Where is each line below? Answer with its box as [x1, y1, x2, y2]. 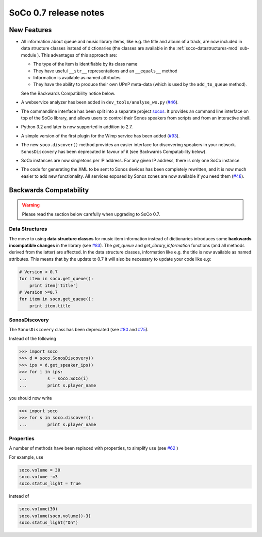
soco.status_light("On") [19, 520, 79, 525]
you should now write [9, 395, 52, 401]
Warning [22, 202, 40, 208]
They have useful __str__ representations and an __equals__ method [33, 68, 178, 74]
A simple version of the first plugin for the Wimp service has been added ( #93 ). [21, 133, 180, 138]
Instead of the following [9, 336, 56, 341]
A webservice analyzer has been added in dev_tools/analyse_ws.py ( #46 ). [21, 100, 179, 105]
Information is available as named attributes [33, 75, 121, 81]
